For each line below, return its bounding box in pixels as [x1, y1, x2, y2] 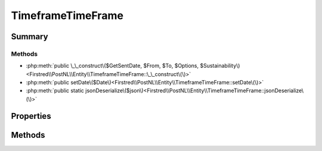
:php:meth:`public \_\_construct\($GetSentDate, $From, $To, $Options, [26, 62, 199, 70]
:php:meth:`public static [26, 87, 85, 95]
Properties [11, 111, 51, 121]
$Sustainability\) [200, 62, 240, 70]
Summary [11, 32, 48, 42]
